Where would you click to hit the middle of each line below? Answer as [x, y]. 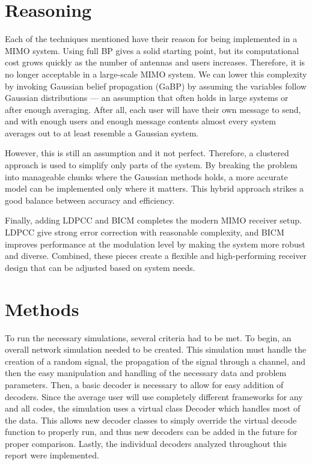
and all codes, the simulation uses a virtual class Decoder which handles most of [153, 408]
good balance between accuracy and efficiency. [90, 200]
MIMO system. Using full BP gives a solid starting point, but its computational [152, 50]
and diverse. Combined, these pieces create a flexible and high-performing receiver [156, 256]
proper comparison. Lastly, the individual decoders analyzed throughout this [146, 443]
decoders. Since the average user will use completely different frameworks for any [154, 396]
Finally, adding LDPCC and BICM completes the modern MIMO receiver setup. [153, 220]
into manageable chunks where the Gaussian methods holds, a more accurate [146, 176]
